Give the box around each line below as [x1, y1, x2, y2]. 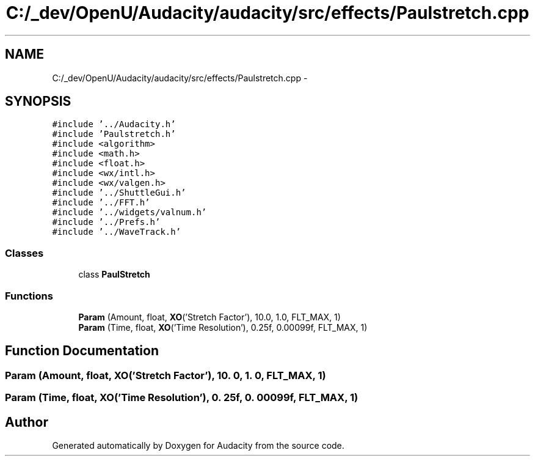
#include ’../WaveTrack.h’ [52, 227, 181, 237]
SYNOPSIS [5, 94, 71, 109]
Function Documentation [5, 343, 159, 359]
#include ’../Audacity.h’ [52, 119, 176, 130]
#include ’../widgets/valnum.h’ [52, 207, 207, 218]
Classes [5, 246, 44, 259]
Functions [5, 289, 53, 302]
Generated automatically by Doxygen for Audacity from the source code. [52, 440, 344, 451]
